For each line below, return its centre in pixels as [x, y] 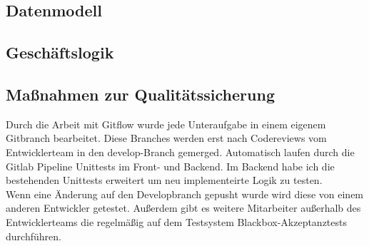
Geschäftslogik [60, 52]
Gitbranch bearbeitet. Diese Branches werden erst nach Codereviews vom [166, 138]
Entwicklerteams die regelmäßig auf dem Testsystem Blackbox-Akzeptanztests [177, 221]
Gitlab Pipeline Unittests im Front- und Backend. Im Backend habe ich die [170, 166]
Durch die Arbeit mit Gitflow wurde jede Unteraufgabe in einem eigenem [166, 124]
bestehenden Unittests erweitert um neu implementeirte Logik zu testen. [164, 180]
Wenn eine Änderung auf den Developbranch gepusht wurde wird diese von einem [185, 194]
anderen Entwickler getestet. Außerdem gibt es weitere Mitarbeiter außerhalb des [183, 208]
